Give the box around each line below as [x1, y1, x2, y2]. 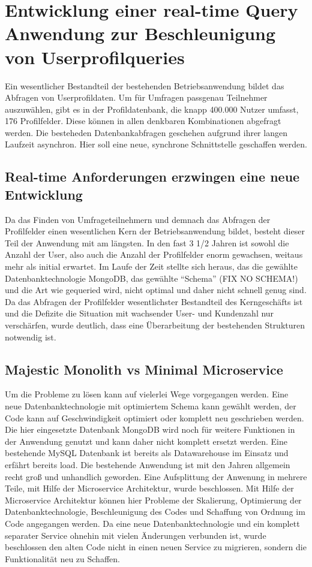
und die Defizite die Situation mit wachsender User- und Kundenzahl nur [5, 307, 274, 319]
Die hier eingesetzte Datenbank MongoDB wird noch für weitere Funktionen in [5, 423, 295, 436]
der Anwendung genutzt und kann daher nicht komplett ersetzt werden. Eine [5, 435, 288, 447]
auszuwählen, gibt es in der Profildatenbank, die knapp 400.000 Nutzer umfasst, [5, 102, 299, 115]
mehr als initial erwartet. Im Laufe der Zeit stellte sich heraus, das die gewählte [5, 260, 298, 273]
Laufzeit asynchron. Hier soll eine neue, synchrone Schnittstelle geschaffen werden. [5, 138, 307, 150]
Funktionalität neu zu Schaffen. [5, 552, 120, 565]
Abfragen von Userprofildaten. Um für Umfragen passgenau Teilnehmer [5, 91, 268, 104]
